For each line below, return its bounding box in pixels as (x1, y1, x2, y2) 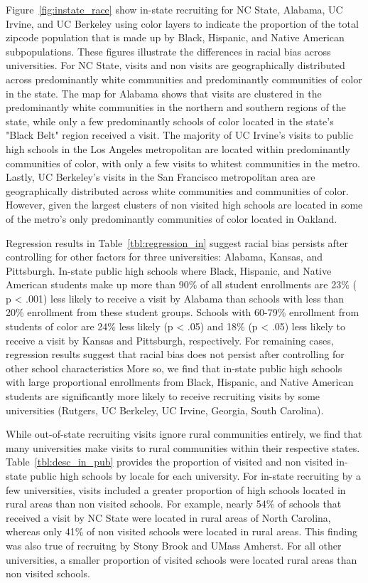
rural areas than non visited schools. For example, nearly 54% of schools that (6, 496, 342, 511)
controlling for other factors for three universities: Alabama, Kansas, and (6, 249, 323, 264)
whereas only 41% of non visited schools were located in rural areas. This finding (6, 524, 357, 539)
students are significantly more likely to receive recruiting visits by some (6, 389, 320, 404)
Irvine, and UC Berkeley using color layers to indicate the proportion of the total (6, 16, 359, 31)
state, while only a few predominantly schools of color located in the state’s (6, 113, 334, 128)
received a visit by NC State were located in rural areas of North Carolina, (6, 510, 331, 525)
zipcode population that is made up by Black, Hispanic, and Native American (6, 30, 345, 45)
